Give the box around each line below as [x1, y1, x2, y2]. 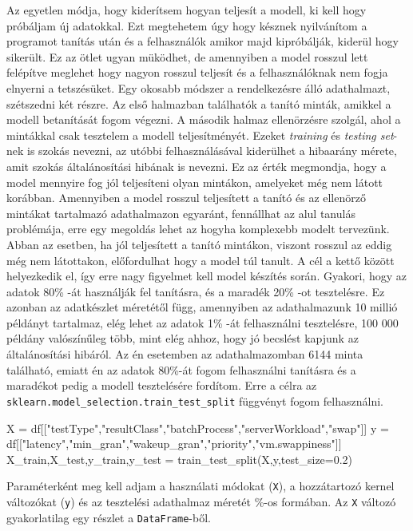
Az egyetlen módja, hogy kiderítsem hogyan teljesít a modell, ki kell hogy [6, 2, 367, 18]
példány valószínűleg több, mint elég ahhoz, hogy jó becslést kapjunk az [6, 330, 359, 347]
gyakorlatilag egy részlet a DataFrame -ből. [6, 509, 211, 525]
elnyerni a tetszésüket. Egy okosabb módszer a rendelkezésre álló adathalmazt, [6, 79, 391, 96]
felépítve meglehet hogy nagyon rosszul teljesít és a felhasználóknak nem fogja [6, 64, 388, 81]
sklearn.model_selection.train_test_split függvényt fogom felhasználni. [6, 392, 383, 409]
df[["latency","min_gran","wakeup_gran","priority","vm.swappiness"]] [6, 435, 342, 452]
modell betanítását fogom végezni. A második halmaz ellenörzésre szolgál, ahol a [6, 111, 401, 128]
